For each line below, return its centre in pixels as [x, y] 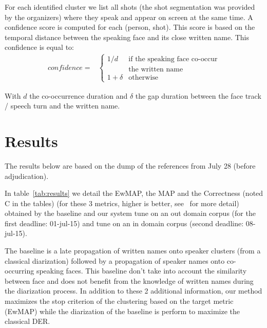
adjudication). [27, 176]
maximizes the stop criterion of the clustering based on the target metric [119, 301]
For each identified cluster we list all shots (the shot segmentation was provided [130, 7]
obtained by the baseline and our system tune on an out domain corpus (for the [130, 213]
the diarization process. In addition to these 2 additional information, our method [133, 291]
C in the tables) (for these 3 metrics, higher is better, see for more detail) [122, 203]
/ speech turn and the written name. [62, 106]
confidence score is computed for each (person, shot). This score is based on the [130, 27]
